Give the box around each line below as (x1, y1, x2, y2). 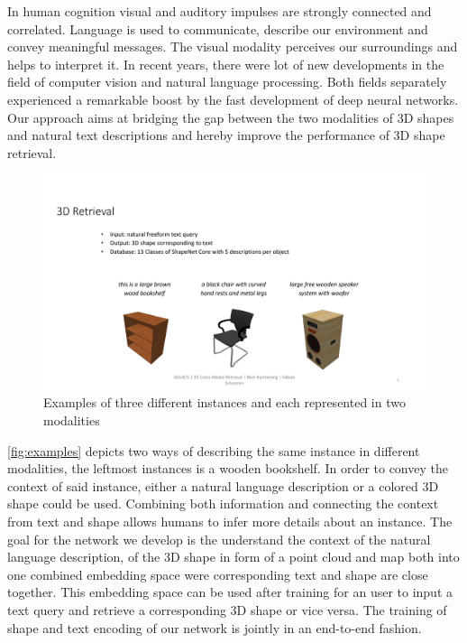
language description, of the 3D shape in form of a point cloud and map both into (7, 547, 460, 566)
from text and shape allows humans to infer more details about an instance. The (7, 512, 453, 530)
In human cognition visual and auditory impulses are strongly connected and (7, 2, 432, 20)
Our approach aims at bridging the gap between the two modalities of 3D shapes (7, 107, 454, 126)
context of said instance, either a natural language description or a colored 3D (7, 476, 439, 495)
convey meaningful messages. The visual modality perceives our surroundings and (7, 37, 458, 56)
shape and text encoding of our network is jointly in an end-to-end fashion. (7, 618, 422, 637)
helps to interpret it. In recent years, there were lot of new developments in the (7, 54, 444, 73)
